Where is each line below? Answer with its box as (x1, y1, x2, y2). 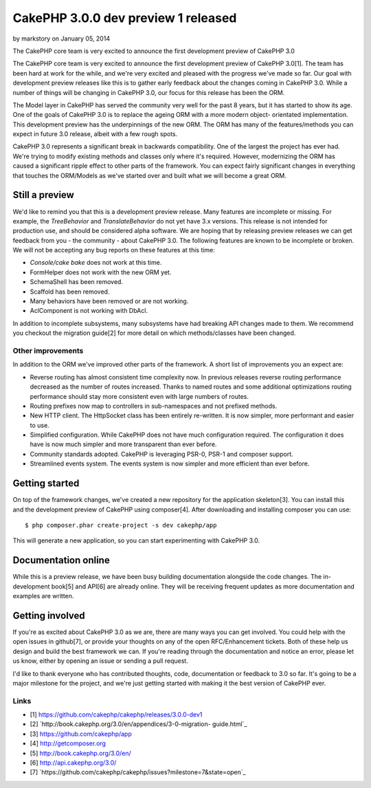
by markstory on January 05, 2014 (12, 34, 110, 43)
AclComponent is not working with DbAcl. (30, 307, 148, 315)
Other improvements (12, 346, 84, 355)
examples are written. (12, 592, 74, 600)
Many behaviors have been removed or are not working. (30, 297, 189, 305)
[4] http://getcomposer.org (30, 739, 106, 747)
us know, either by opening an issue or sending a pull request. (12, 657, 188, 665)
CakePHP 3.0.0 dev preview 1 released (12, 10, 237, 25)
